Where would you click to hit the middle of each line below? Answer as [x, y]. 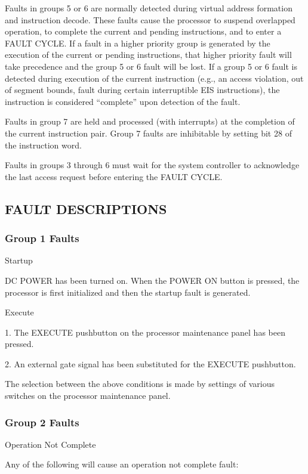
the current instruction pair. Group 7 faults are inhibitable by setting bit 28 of [148, 133]
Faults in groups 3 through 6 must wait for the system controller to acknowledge [152, 165]
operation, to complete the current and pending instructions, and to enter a [143, 31]
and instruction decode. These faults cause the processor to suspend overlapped [150, 19]
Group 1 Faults [42, 238]
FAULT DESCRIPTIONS [86, 208]
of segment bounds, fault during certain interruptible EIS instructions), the [142, 90]
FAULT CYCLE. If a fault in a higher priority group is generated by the [138, 43]
